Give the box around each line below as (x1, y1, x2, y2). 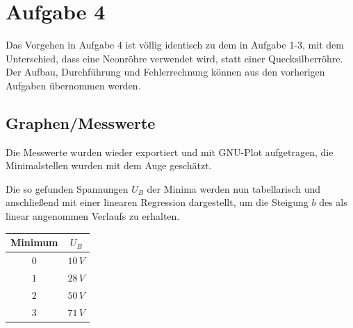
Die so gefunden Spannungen (6, 181, 129, 196)
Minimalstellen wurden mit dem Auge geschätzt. (6, 158, 212, 173)
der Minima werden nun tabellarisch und (147, 181, 321, 196)
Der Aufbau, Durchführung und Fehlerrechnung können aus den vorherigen (6, 64, 325, 79)
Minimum (10, 235, 58, 250)
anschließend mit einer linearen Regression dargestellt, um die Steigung (6, 195, 309, 209)
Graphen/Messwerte (6, 112, 156, 133)
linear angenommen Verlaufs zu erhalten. (6, 209, 180, 223)
